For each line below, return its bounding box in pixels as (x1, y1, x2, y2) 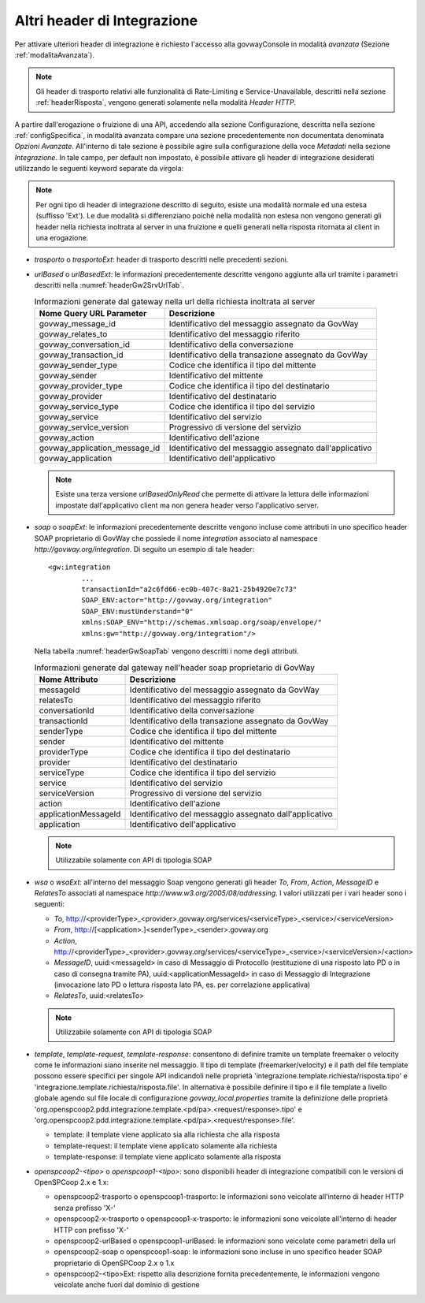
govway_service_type (39, 400, 120, 411)
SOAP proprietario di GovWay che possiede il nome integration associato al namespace (34, 533, 318, 543)
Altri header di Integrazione (14, 12, 198, 29)
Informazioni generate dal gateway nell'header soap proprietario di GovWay (34, 662, 315, 673)
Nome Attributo (39, 674, 98, 685)
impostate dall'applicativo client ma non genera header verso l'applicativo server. (55, 501, 319, 510)
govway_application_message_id (39, 442, 161, 453)
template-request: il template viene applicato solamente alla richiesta (54, 1141, 278, 1150)
